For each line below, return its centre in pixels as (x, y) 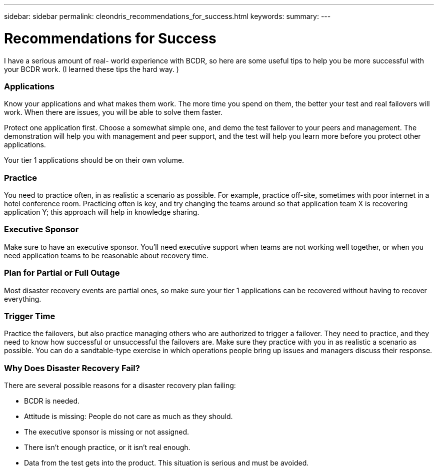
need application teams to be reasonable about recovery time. (106, 255)
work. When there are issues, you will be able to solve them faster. (113, 112)
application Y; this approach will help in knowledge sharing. (102, 212)
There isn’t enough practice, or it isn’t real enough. (107, 447)
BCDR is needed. (52, 401)
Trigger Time (30, 316)
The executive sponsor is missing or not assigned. (107, 432)
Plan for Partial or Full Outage (62, 273)
